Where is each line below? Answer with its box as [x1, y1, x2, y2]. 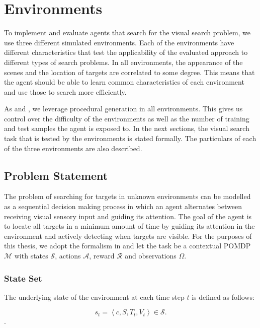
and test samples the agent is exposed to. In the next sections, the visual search [4, 123, 249, 134]
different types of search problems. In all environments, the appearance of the [4, 56, 243, 67]
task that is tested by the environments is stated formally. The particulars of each [4, 133, 256, 144]
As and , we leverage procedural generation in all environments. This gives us [4, 103, 243, 114]
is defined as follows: [192, 291, 254, 302]
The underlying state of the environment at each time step [4, 291, 185, 302]
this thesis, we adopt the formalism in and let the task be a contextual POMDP [4, 240, 251, 251]
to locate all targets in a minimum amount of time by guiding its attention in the [4, 221, 255, 231]
